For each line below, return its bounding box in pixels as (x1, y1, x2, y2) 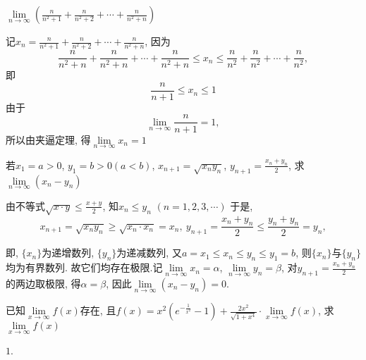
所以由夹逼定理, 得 (6, 132, 91, 147)
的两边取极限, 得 (6, 275, 81, 290)
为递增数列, (42, 245, 94, 260)
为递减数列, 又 (116, 245, 182, 260)
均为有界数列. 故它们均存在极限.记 (6, 260, 163, 275)
